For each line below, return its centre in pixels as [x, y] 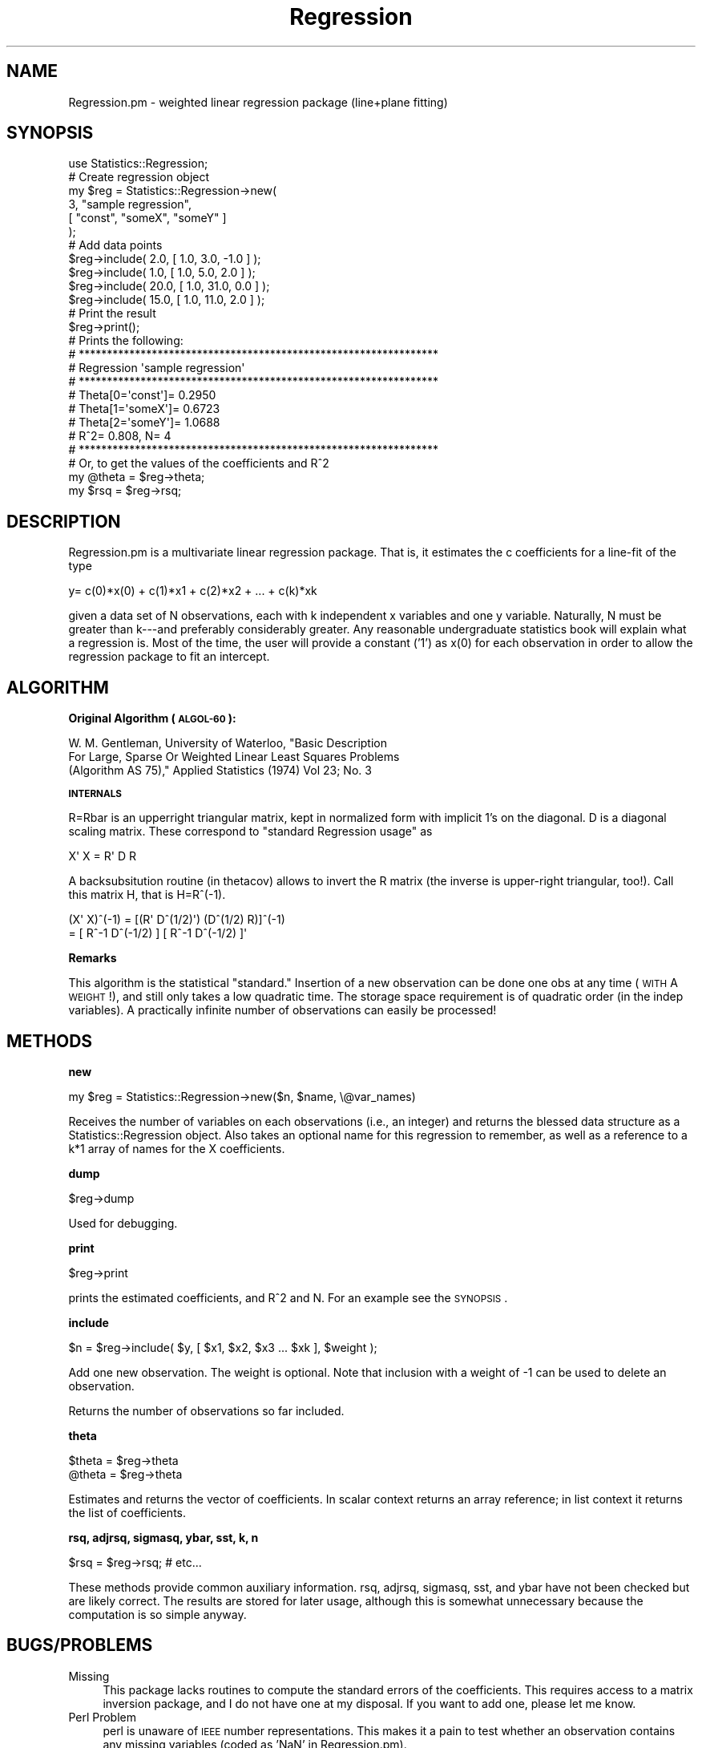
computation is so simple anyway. [157, 1614]
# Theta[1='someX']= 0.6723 [144, 409]
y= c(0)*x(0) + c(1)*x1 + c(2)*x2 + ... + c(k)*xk [193, 591]
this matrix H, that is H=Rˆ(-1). [147, 895]
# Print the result [112, 314]
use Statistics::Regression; [138, 164]
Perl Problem [102, 1717]
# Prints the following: [126, 341]
